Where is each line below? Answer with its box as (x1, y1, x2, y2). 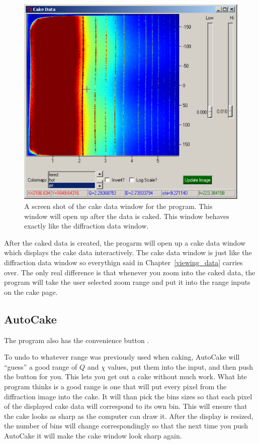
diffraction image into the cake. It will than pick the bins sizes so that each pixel (4, 391, 252, 401)
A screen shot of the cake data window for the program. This (24, 200, 213, 211)
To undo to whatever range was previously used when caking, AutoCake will (4, 352, 240, 362)
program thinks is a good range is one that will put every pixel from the (4, 381, 227, 391)
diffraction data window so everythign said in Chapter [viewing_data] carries (4, 257, 243, 267)
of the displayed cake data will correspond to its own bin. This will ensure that (4, 401, 247, 411)
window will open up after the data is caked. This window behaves (24, 210, 229, 221)
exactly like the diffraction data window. (24, 220, 149, 231)
